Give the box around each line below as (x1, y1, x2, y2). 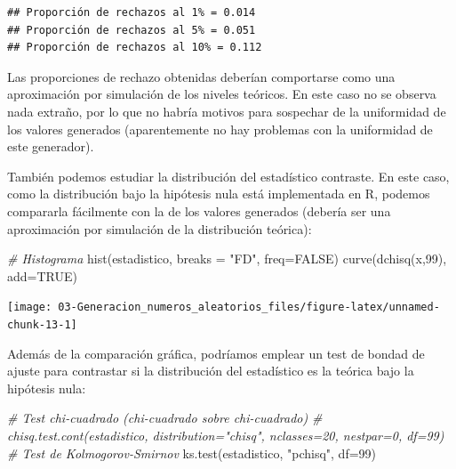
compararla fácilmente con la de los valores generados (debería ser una (7, 201, 391, 220)
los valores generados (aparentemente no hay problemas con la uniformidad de (7, 119, 433, 138)
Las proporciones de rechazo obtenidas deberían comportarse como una (7, 67, 396, 85)
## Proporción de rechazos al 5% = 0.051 (7, 23, 256, 36)
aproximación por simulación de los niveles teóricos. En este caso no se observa (7, 85, 436, 103)
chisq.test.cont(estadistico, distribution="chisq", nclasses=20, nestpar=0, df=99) (7, 426, 444, 444)
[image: (7, 301, 52, 314)
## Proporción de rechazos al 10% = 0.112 (7, 41, 262, 54)
